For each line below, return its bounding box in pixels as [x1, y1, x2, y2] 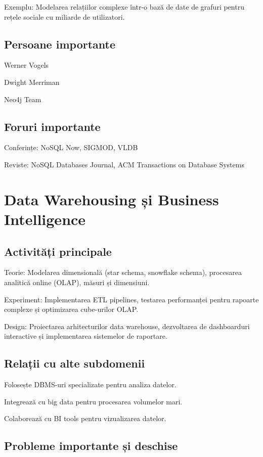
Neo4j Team [4, 94, 41, 104]
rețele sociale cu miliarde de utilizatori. [4, 11, 125, 22]
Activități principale [4, 243, 112, 259]
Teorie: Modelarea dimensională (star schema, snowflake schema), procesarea [4, 267, 242, 278]
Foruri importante [4, 118, 101, 134]
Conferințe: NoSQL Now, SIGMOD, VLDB [4, 142, 138, 153]
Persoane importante [4, 36, 115, 52]
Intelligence [4, 208, 86, 229]
